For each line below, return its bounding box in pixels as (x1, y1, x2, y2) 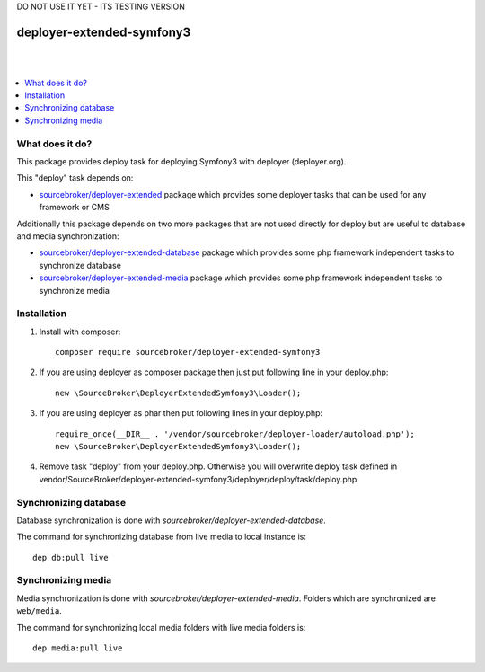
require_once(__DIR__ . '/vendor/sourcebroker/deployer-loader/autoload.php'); (55, 429, 415, 439)
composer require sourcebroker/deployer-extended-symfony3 (55, 347, 321, 358)
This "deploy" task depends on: (16, 172, 134, 183)
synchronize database (39, 260, 121, 270)
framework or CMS (39, 202, 110, 213)
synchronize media (39, 285, 110, 296)
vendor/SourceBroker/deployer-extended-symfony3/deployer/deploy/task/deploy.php (39, 473, 357, 484)
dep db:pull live (32, 553, 109, 562)
